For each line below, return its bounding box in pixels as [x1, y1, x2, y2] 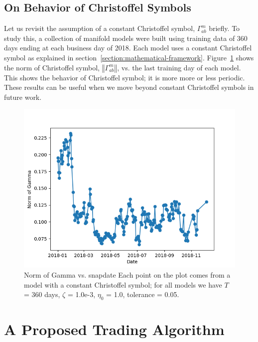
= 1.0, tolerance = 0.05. [106, 289, 179, 300]
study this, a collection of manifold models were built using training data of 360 [4, 32, 248, 43]
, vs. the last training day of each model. [117, 62, 241, 72]
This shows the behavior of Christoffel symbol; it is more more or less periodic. [4, 72, 245, 82]
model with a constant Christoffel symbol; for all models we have [24, 279, 222, 290]
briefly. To [209, 23, 240, 33]
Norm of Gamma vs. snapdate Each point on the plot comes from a [24, 269, 231, 280]
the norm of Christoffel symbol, [4, 62, 100, 72]
